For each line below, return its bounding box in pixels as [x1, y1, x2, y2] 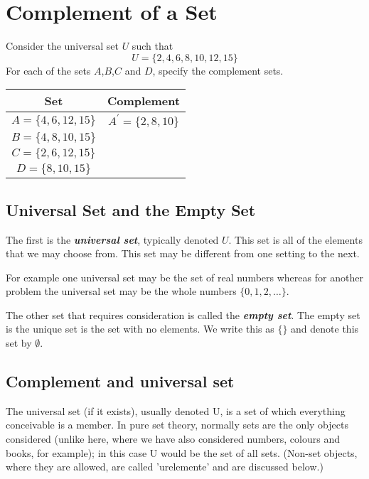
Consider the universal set [6, 38, 119, 53]
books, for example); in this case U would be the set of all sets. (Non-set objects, [6, 445, 358, 460]
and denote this [291, 321, 359, 336]
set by [6, 335, 32, 350]
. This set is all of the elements [228, 232, 363, 247]
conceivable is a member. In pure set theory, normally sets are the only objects [6, 417, 348, 432]
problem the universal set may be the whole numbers [6, 284, 237, 298]
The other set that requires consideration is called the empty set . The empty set [6, 307, 360, 322]
